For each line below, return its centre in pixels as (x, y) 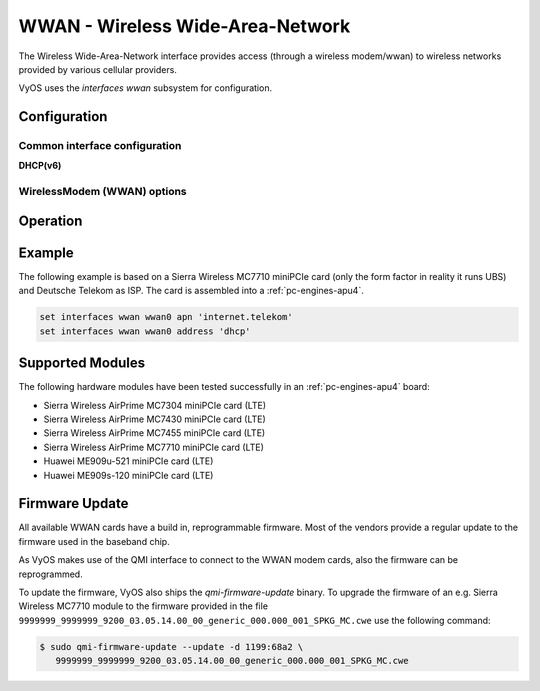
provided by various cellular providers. (97, 69)
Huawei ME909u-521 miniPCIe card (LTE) (128, 461)
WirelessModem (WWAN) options (102, 192)
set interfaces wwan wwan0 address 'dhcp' (145, 331)
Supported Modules (82, 363)
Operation (50, 220)
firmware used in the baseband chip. (94, 541)
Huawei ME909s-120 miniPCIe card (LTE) (128, 475)
